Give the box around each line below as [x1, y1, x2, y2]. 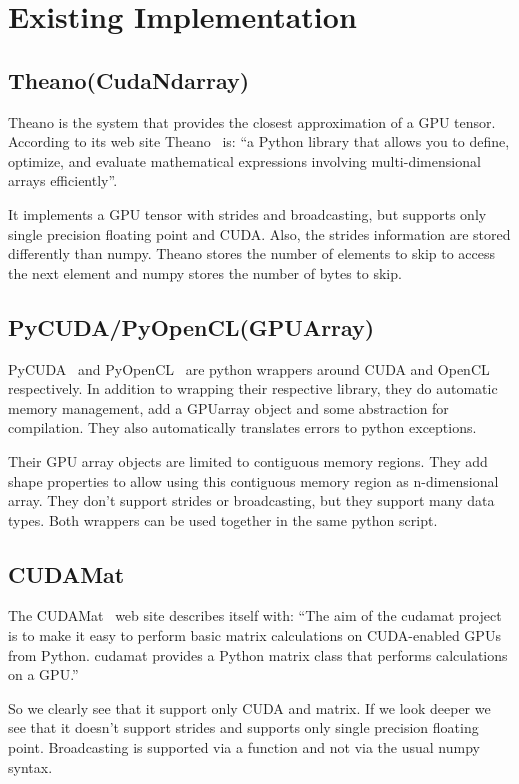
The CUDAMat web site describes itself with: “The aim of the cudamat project [8, 605, 502, 626]
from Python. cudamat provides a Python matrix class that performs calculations [8, 644, 508, 665]
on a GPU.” [8, 664, 79, 685]
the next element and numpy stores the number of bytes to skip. [8, 262, 402, 283]
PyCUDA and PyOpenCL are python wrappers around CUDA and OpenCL [8, 358, 490, 379]
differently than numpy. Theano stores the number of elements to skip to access [8, 243, 496, 264]
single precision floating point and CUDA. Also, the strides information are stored [8, 223, 511, 244]
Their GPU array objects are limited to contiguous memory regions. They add [8, 450, 488, 471]
